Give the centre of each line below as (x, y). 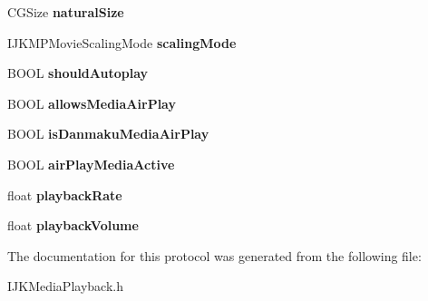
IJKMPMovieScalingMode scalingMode (122, 42)
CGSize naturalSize (66, 12)
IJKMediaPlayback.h (65, 286)
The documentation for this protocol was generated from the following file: (214, 255)
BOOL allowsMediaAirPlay (92, 103)
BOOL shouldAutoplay (78, 73)
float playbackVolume (73, 225)
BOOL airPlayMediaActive (91, 164)
